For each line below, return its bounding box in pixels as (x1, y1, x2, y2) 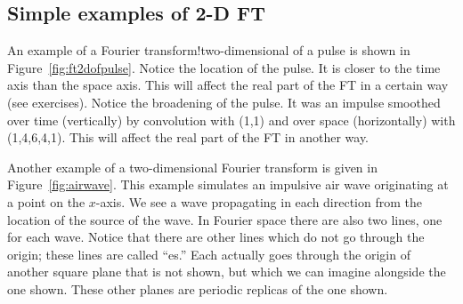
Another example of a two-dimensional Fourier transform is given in (7, 157, 378, 176)
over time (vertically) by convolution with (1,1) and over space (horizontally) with (7, 110, 456, 129)
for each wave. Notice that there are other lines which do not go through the (7, 228, 425, 246)
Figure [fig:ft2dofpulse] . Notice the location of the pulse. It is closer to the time (7, 58, 441, 76)
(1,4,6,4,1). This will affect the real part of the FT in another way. (7, 128, 369, 147)
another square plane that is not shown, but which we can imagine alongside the (7, 262, 446, 281)
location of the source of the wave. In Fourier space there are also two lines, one (7, 210, 443, 228)
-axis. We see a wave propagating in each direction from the (95, 192, 422, 211)
